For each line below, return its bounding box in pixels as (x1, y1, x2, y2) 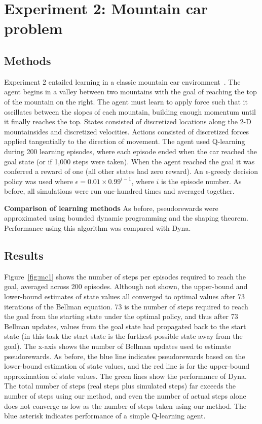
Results (4, 248, 44, 263)
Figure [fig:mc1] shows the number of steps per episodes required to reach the (4, 271, 246, 281)
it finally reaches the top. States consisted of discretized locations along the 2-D (4, 116, 251, 127)
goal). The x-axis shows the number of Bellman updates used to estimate (4, 341, 231, 351)
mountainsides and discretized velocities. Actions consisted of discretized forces (4, 126, 249, 136)
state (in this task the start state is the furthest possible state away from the (4, 331, 243, 341)
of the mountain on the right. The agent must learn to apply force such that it (4, 96, 248, 107)
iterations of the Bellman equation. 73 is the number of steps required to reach (4, 301, 248, 311)
